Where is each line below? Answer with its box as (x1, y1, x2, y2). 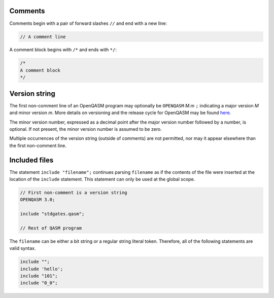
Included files (9, 156, 54, 164)
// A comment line (20, 33, 66, 40)
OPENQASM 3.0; (20, 197, 55, 203)
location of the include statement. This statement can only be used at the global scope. (9, 176, 195, 182)
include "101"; (20, 273, 58, 279)
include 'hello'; (20, 266, 63, 272)
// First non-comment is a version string (20, 190, 127, 195)
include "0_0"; (20, 280, 58, 286)
